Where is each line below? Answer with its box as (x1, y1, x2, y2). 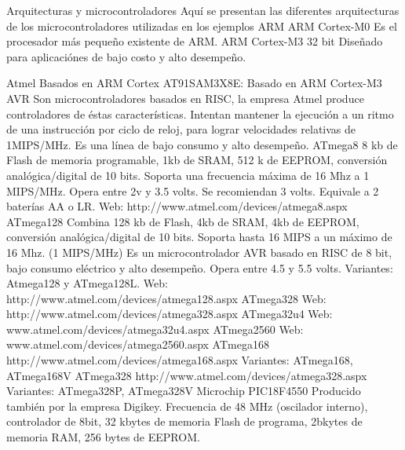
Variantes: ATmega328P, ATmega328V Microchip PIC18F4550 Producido (6, 382, 361, 399)
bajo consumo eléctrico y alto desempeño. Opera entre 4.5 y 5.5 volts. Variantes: (6, 259, 393, 276)
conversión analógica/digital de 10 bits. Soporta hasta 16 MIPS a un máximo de (6, 229, 392, 245)
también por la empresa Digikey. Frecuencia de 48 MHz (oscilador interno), (6, 397, 368, 414)
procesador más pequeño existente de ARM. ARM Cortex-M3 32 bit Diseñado (6, 33, 383, 49)
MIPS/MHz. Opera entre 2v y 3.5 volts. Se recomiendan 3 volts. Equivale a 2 (6, 182, 379, 199)
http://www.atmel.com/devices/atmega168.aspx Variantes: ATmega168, (6, 352, 353, 368)
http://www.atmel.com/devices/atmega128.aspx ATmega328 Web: (6, 290, 327, 306)
